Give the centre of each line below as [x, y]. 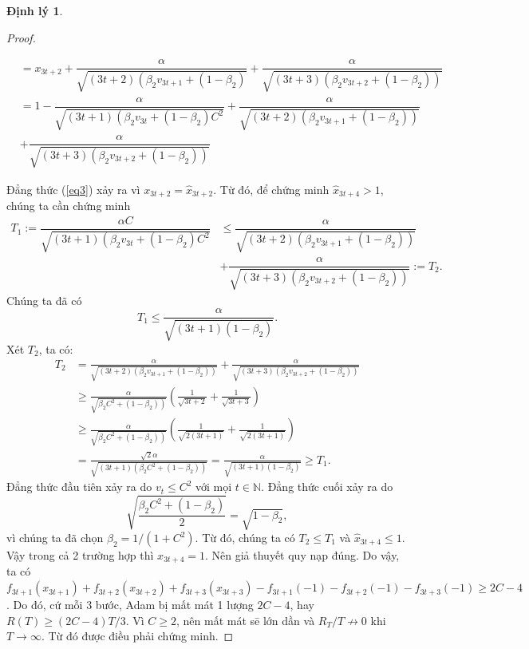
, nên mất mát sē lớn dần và [246, 620]
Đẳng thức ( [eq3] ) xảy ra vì [73, 189]
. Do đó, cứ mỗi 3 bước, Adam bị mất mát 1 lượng [130, 605]
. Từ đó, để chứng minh [271, 189]
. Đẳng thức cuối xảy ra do [327, 487]
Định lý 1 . [35, 10]
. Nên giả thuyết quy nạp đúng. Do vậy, [302, 555]
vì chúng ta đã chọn [55, 538]
